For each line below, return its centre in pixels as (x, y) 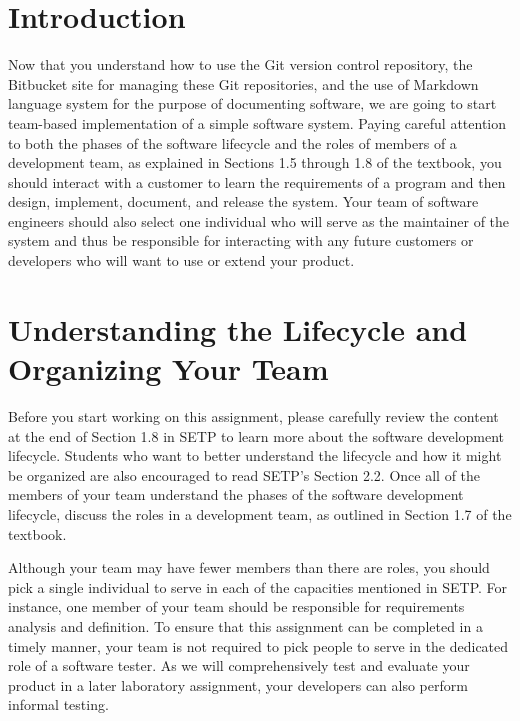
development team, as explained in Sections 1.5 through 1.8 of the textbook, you (255, 162)
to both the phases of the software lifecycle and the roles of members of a (232, 142)
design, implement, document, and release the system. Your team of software (243, 201)
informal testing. (58, 704)
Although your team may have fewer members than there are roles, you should (249, 567)
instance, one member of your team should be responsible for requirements (236, 606)
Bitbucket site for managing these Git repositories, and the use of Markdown (243, 83)
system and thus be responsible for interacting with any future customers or (241, 240)
